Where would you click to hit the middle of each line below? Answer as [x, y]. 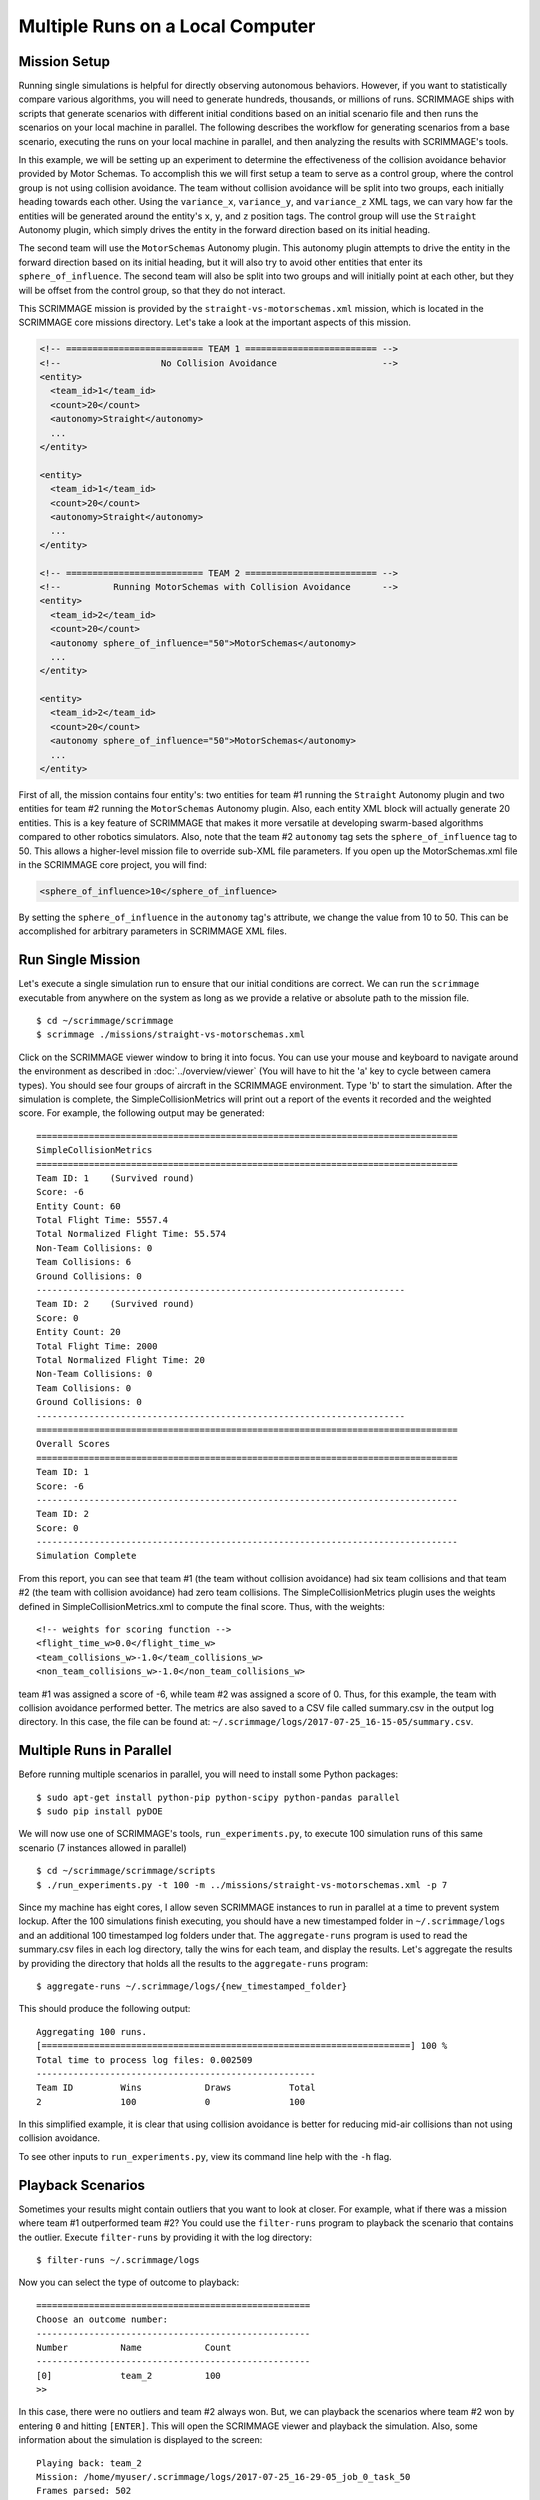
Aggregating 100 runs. [92, 2031]
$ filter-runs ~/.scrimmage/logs [118, 2259]
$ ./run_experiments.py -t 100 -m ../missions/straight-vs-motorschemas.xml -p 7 [242, 1884]
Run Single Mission [79, 960]
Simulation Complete [86, 1556]
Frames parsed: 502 [84, 2491]
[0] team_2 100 [129, 2375]
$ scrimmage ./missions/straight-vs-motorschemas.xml [170, 1034]
